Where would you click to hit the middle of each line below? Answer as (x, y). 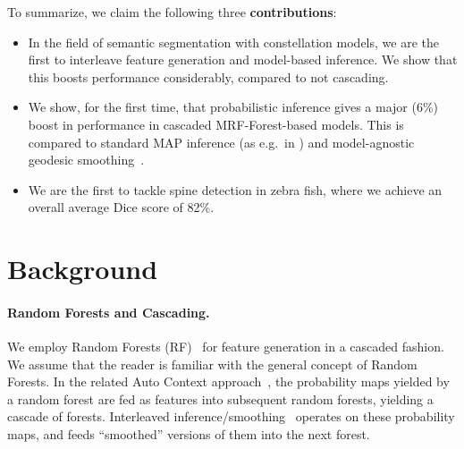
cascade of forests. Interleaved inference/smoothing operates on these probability (231, 416)
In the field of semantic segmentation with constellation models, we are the (233, 42)
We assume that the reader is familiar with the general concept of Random (212, 364)
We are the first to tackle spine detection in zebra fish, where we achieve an (235, 189)
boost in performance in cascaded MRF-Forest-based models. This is (216, 124)
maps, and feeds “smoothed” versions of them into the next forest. (189, 434)
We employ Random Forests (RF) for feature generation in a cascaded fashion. (226, 347)
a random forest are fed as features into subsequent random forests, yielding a (220, 398)
